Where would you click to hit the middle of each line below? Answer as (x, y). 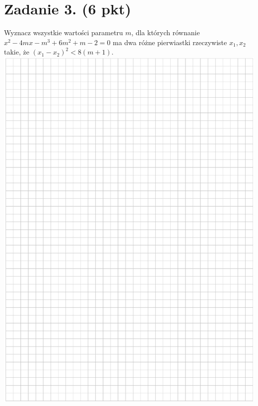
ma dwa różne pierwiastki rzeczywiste (170, 42)
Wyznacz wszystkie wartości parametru (64, 32)
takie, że (17, 52)
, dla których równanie (165, 32)
